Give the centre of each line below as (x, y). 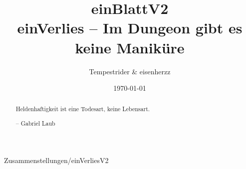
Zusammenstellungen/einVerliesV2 (56, 160)
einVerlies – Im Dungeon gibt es (130, 28)
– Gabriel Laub (35, 123)
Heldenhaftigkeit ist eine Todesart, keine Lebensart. (83, 109)
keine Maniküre (130, 47)
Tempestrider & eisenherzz (130, 71)
